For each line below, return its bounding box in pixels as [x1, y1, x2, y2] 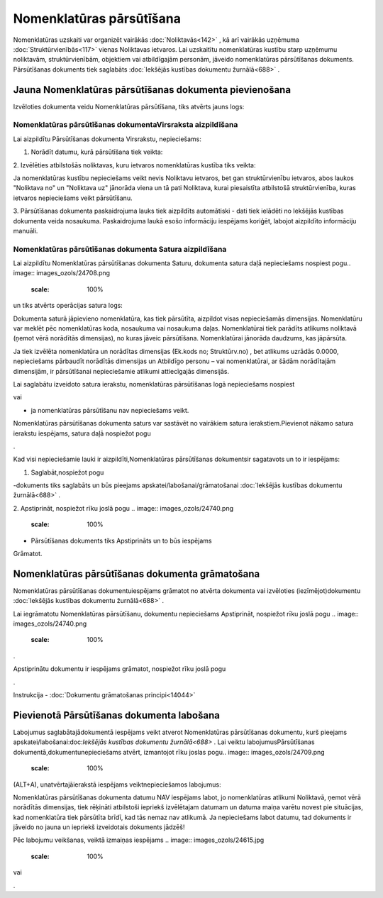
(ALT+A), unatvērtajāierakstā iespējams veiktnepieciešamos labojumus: [13, 780, 221, 789]
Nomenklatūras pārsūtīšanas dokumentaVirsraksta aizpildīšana [13, 120, 238, 130]
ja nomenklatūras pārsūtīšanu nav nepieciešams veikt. [30, 406, 189, 414]
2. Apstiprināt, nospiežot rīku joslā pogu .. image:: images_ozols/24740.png [13, 504, 234, 512]
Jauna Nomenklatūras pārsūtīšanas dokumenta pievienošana [13, 84, 291, 96]
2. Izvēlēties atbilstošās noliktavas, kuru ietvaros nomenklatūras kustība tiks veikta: [13, 160, 256, 170]
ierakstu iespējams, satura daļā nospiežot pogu [13, 429, 152, 438]
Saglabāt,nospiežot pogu [30, 468, 104, 477]
